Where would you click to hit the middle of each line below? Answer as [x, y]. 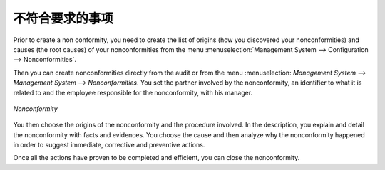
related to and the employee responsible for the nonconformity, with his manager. [133, 92]
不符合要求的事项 [63, 18]
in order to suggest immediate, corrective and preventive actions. [109, 145]
